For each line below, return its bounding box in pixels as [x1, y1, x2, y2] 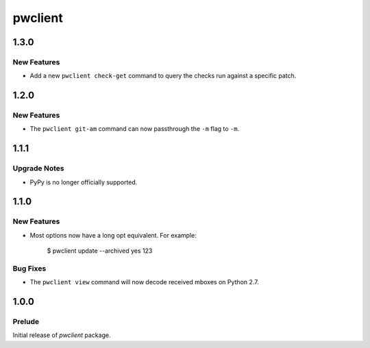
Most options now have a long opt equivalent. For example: [29, 231, 197, 239]
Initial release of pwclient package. [12, 331, 111, 339]
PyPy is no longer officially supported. [29, 178, 138, 186]
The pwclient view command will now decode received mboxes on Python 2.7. [29, 278, 260, 286]
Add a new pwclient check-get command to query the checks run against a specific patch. [29, 72, 297, 80]
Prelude [12, 317, 40, 327]
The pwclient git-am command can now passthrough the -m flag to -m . [29, 125, 240, 133]
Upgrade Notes [12, 164, 64, 173]
